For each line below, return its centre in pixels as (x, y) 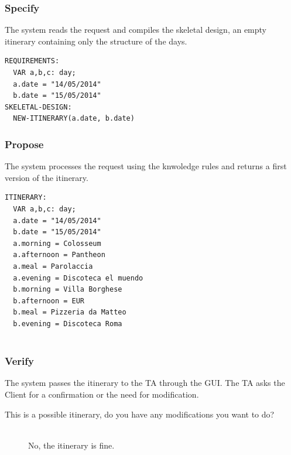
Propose (24, 144)
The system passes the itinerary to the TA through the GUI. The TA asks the (145, 383)
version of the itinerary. (47, 177)
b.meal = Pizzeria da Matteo (70, 312)
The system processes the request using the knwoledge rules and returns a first (146, 166)
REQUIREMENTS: (32, 61)
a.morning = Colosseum (57, 243)
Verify (19, 361)
